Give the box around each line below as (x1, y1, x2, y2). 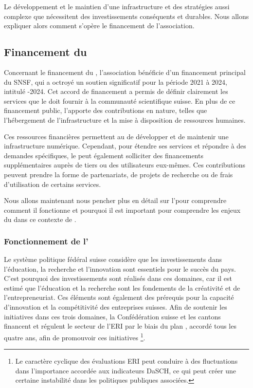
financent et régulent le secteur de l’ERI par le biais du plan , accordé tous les (4, 321, 236, 331)
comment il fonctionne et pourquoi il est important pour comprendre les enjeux (4, 204, 241, 215)
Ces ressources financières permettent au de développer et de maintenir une (4, 131, 229, 141)
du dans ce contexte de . (4, 214, 76, 224)
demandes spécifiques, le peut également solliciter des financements (4, 150, 203, 160)
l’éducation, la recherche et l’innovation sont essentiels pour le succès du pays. (4, 263, 236, 274)
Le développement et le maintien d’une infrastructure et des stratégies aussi (4, 1, 230, 11)
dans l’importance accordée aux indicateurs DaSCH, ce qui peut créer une (15, 365, 236, 375)
